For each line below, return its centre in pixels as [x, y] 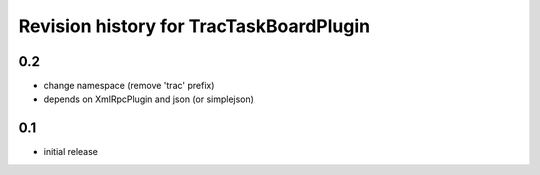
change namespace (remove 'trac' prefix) [129, 86]
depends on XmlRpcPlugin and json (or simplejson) [149, 99]
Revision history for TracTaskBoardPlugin [194, 26]
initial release [71, 152]
